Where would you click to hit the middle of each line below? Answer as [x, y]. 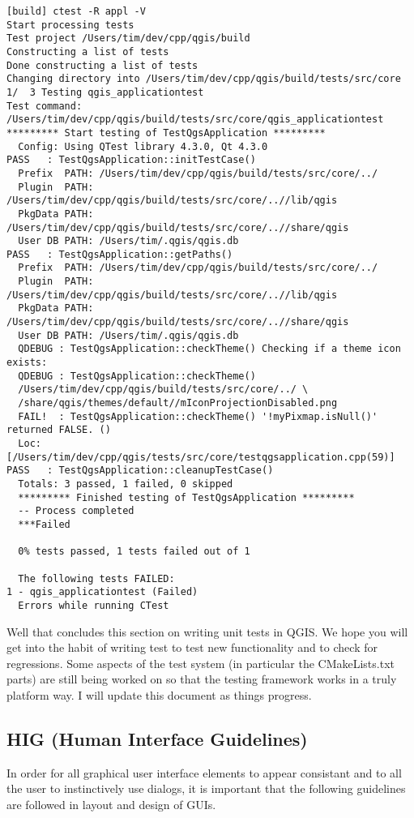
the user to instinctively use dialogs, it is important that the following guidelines [206, 788]
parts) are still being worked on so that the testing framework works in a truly [202, 679]
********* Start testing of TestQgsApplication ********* [166, 133]
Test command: [45, 106]
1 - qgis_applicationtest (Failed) [102, 592]
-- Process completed [76, 511]
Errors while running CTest [94, 605]
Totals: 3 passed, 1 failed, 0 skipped [126, 484]
